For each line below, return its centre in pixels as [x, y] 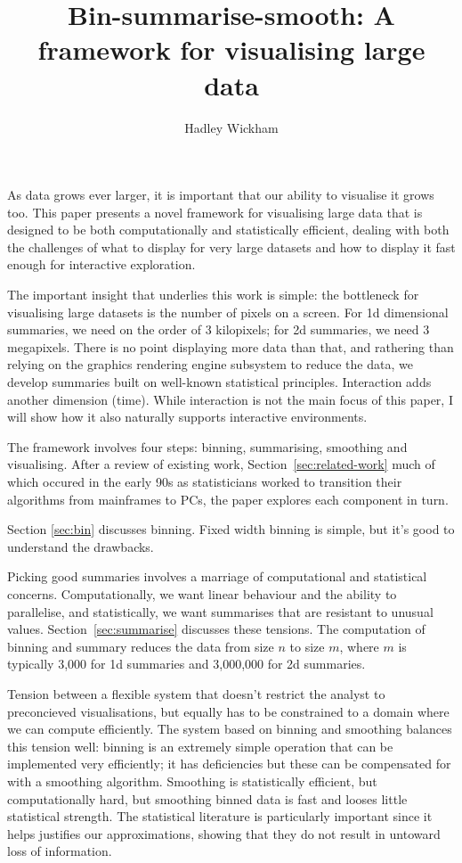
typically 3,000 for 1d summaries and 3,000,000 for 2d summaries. [186, 664]
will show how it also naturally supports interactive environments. [187, 417]
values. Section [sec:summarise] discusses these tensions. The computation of [216, 629]
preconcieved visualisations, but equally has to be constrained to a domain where [228, 711]
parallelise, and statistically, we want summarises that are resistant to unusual [220, 611]
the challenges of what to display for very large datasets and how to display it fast [231, 247]
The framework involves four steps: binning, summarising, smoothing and [207, 446]
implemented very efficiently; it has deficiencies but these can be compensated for [229, 764]
